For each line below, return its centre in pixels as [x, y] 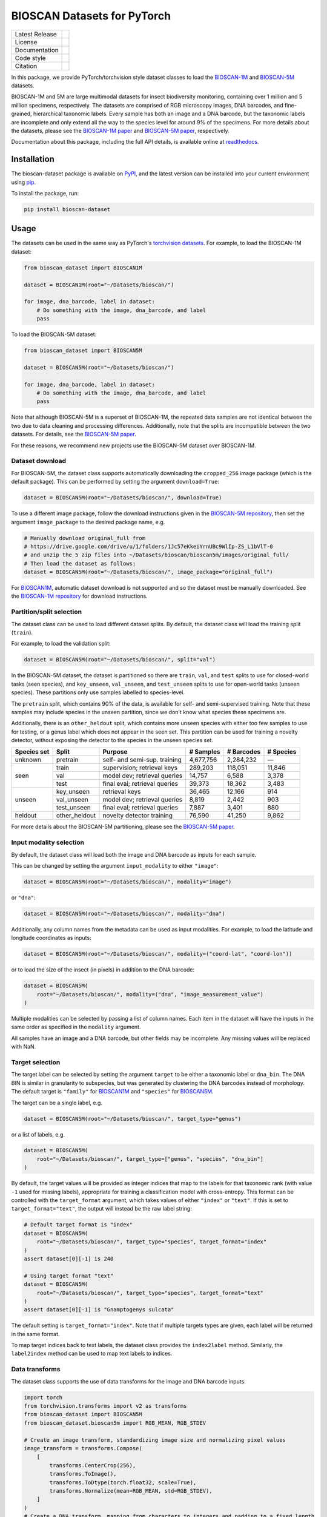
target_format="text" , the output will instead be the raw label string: [101, 1209]
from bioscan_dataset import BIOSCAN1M [83, 268]
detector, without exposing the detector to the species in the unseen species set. [112, 740]
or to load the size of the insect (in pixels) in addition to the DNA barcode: [103, 970]
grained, [22, 114]
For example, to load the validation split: [61, 644]
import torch [43, 1397]
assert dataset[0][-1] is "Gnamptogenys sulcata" [99, 1310]
